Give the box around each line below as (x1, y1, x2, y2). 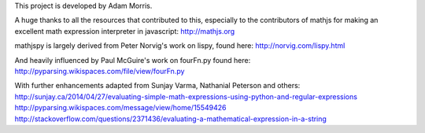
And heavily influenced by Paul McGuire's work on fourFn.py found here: (14, 55, 251, 65)
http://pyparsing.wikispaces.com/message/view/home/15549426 (14, 103, 227, 113)
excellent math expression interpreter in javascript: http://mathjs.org (14, 26, 235, 35)
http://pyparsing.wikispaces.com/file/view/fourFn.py (14, 66, 185, 76)
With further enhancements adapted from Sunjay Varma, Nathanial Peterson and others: (14, 81, 301, 91)
